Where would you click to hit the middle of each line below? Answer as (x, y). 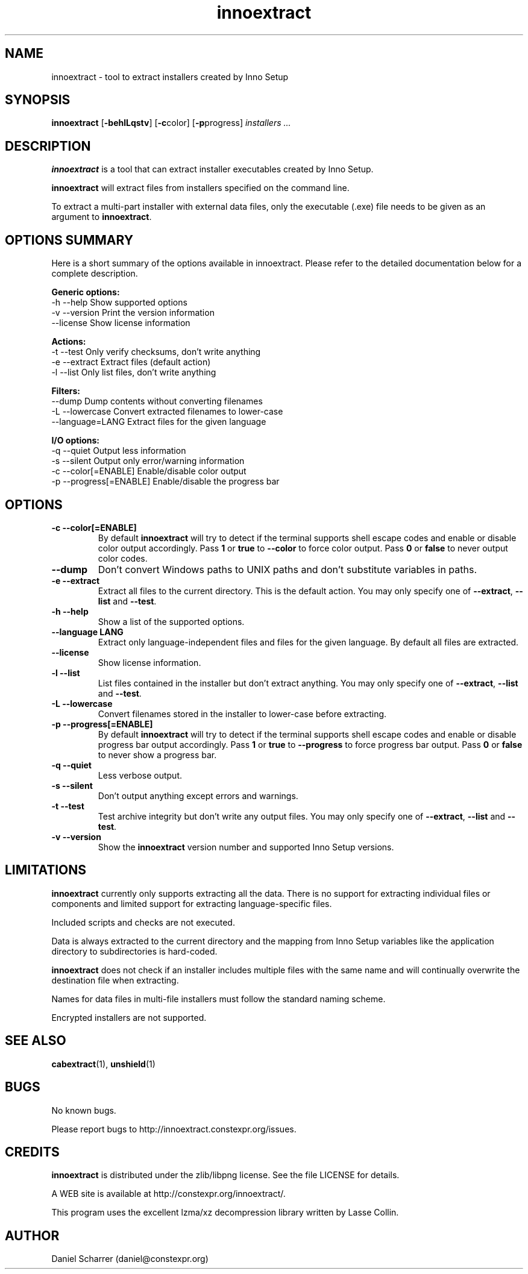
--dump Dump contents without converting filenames (157, 401)
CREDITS (32, 1152)
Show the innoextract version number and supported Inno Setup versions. (246, 847)
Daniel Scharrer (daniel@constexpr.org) (130, 1259)
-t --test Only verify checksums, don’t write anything (156, 352)
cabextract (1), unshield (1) (103, 1064)
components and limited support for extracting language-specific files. (192, 903)
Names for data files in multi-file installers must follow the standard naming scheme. (218, 999)
